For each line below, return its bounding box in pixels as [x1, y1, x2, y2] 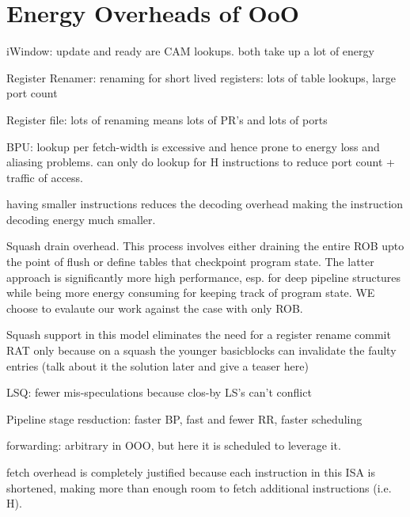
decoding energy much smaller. [6, 211, 156, 227]
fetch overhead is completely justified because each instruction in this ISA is [6, 464, 376, 480]
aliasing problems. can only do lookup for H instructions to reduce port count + [6, 154, 395, 170]
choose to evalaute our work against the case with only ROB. [6, 299, 303, 316]
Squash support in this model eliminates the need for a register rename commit [6, 326, 391, 343]
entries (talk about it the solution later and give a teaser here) [6, 357, 309, 374]
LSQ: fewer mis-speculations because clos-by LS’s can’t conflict [6, 384, 312, 401]
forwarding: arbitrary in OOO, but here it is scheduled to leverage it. [6, 437, 341, 454]
